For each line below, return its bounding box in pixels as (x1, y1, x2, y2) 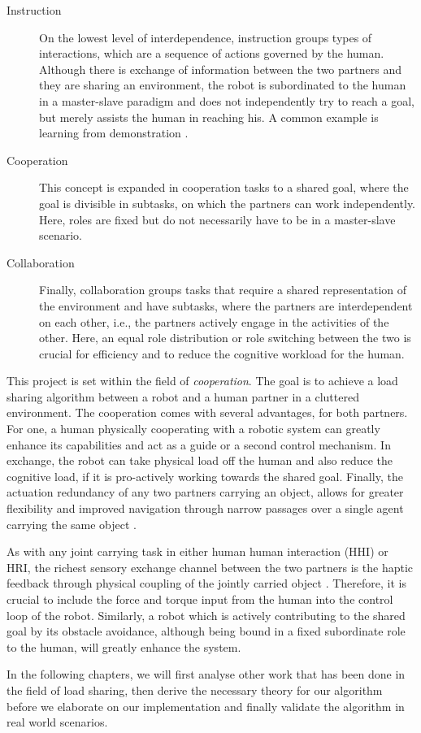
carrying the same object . (7, 515, 137, 532)
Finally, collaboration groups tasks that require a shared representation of (39, 281, 407, 298)
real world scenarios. (7, 713, 108, 731)
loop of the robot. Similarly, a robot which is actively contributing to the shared (7, 606, 406, 623)
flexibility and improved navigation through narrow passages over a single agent (7, 500, 404, 517)
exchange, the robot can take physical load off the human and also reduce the (7, 452, 393, 469)
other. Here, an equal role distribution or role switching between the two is (39, 329, 411, 346)
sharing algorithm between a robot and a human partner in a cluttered (7, 388, 359, 405)
